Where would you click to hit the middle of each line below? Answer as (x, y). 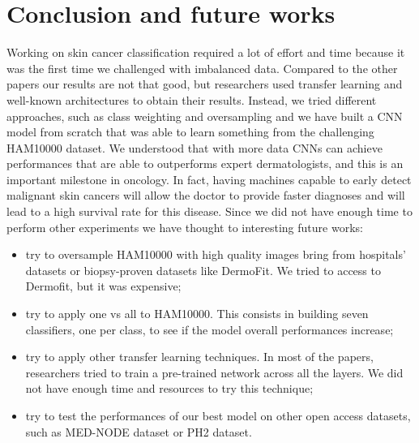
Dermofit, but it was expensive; (103, 286)
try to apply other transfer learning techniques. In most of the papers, (199, 357)
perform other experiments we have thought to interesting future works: (185, 227)
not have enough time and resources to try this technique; (169, 388)
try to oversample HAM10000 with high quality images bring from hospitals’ (216, 254)
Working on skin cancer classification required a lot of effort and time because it (206, 52)
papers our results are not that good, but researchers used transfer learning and (205, 84)
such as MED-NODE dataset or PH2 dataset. (139, 431)
